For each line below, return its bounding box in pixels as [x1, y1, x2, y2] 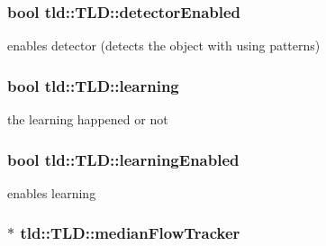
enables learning [7, 183, 96, 202]
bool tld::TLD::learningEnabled [7, 148, 240, 170]
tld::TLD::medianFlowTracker [20, 222, 240, 244]
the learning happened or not [7, 110, 168, 129]
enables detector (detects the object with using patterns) [7, 36, 321, 55]
